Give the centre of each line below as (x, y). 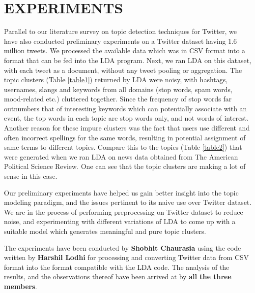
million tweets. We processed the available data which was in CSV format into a (125, 50)
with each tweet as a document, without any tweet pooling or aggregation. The (123, 70)
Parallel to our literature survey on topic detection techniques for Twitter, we (120, 31)
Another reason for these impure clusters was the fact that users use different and (127, 128)
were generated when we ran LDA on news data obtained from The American (121, 156)
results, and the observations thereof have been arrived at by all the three (118, 277)
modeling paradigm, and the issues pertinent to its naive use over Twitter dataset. (128, 202)
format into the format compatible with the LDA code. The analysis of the (117, 267)
